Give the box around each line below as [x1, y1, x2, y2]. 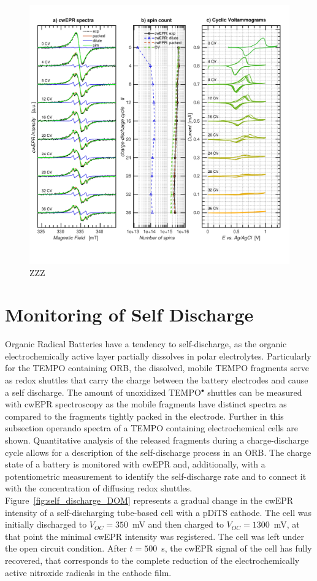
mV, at [273, 518, 300, 531]
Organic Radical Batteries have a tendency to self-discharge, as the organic [5, 337, 287, 350]
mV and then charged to [132, 518, 224, 531]
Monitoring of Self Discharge [5, 302, 254, 327]
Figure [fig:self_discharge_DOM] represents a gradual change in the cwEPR [5, 493, 294, 506]
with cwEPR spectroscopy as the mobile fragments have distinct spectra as [5, 398, 287, 410]
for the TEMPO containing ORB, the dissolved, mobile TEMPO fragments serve [5, 361, 309, 374]
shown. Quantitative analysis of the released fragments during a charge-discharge [5, 433, 309, 446]
